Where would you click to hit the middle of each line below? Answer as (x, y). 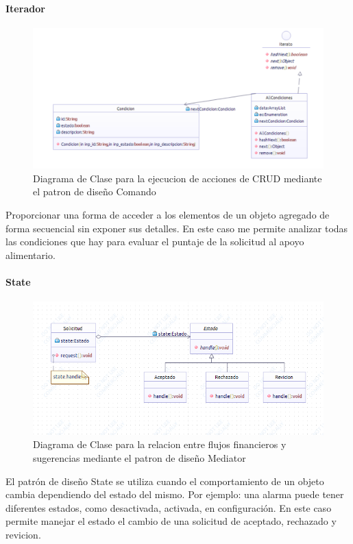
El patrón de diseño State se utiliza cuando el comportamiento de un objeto (165, 481)
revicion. (23, 534)
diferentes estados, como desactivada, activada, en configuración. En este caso (169, 507)
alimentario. (31, 255)
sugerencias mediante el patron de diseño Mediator (139, 457)
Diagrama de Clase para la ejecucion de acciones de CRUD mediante (178, 178)
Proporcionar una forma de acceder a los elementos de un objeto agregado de (168, 214)
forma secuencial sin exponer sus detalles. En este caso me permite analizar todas (177, 228)
